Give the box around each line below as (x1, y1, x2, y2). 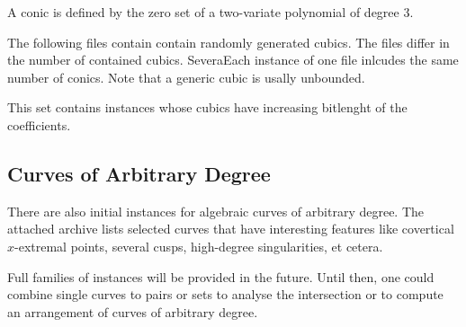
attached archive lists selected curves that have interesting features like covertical (7, 219, 454, 238)
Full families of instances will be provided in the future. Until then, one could (7, 267, 435, 286)
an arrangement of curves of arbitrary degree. (7, 302, 258, 321)
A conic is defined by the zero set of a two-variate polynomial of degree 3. (7, 3, 414, 21)
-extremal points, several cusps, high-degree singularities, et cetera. (14, 236, 383, 255)
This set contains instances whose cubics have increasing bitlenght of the (7, 98, 408, 117)
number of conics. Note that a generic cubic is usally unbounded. (7, 67, 365, 86)
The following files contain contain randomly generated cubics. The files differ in (7, 32, 450, 51)
